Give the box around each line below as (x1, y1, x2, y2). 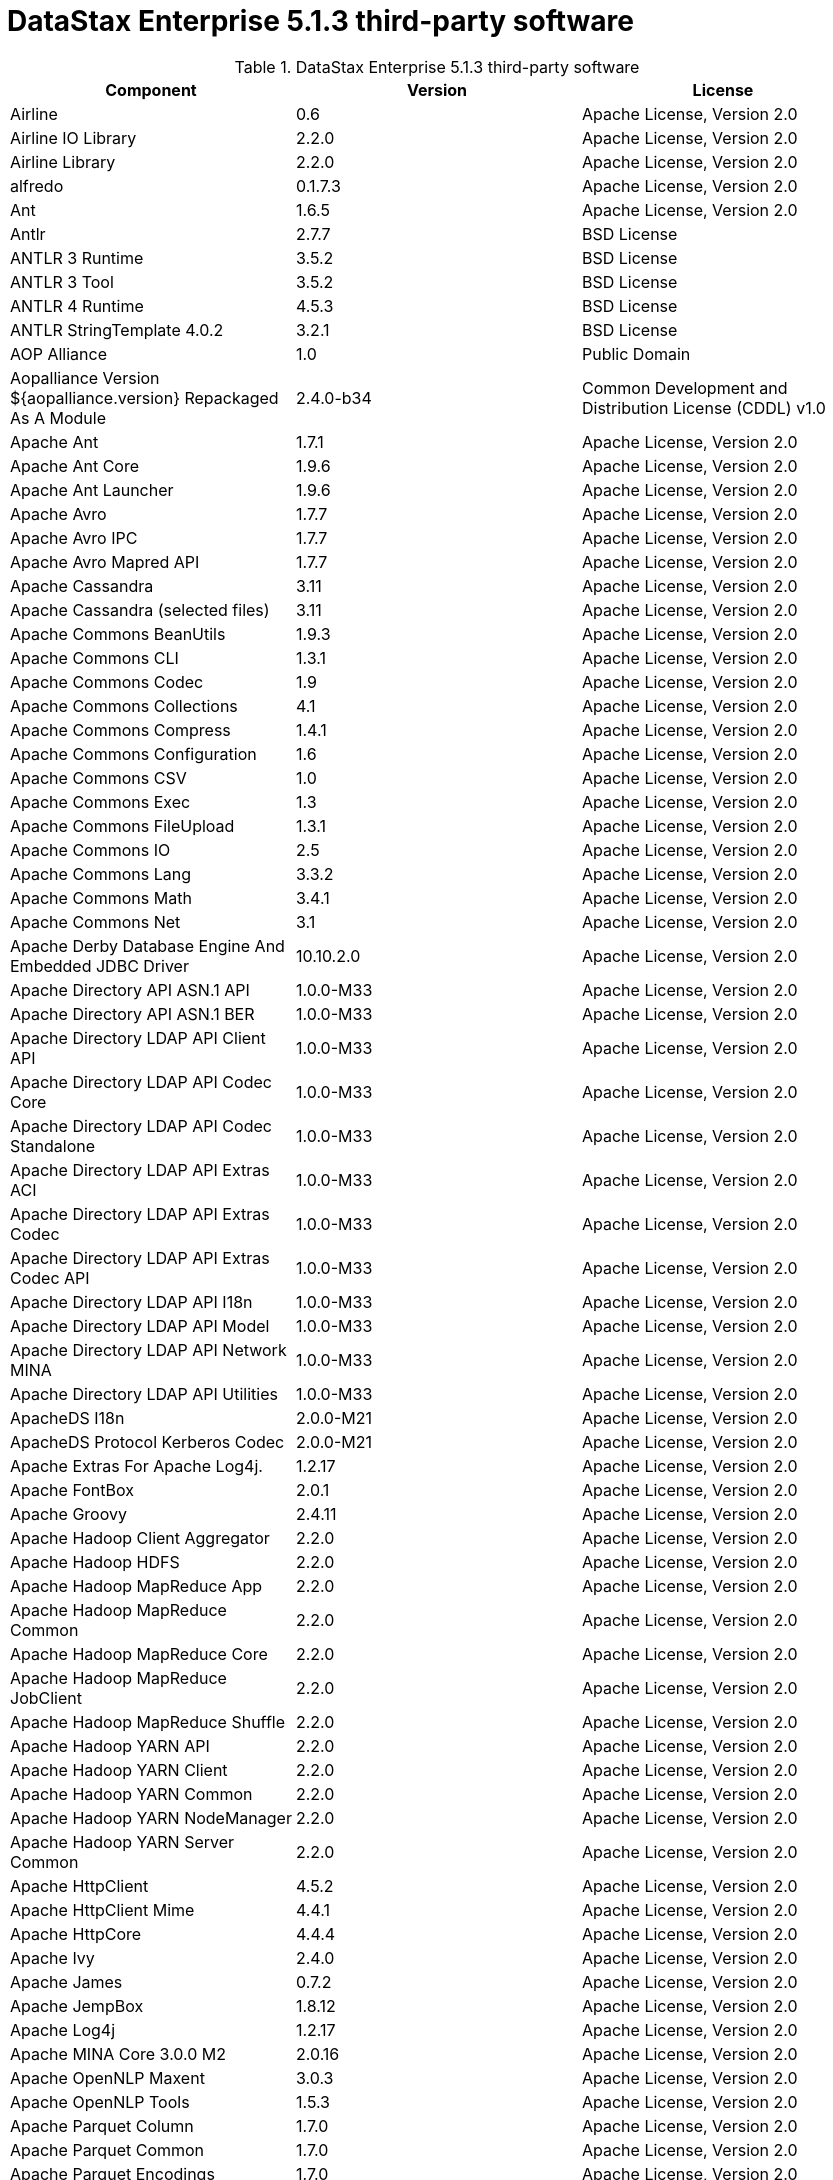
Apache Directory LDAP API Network (10, 1339, 287, 1360)
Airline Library (10, 151, 116, 172)
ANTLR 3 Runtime (10, 247, 144, 268)
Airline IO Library (10, 127, 137, 148)
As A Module (10, 407, 107, 428)
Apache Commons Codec (10, 671, 204, 692)
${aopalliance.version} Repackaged (10, 387, 279, 408)
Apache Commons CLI (10, 647, 179, 668)
